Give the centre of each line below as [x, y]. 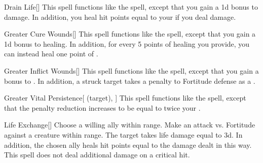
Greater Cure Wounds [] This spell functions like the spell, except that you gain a [130, 34]
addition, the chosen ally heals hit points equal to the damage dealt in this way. [128, 144]
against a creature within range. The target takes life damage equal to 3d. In [123, 134]
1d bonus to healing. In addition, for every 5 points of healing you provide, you [127, 43]
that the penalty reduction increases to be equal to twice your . [102, 107]
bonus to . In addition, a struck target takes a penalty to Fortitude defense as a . [130, 80]
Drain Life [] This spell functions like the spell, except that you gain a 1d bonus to [131, 7]
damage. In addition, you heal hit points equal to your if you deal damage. [120, 17]
